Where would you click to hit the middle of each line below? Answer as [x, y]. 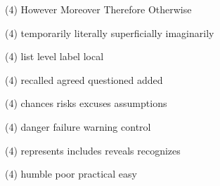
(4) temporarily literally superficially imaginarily [110, 33]
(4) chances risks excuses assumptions [86, 103]
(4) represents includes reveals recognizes [93, 150]
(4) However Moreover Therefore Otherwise [98, 9]
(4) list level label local [54, 56]
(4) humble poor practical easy [71, 174]
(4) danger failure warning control [78, 126]
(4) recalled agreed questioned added [84, 79]
